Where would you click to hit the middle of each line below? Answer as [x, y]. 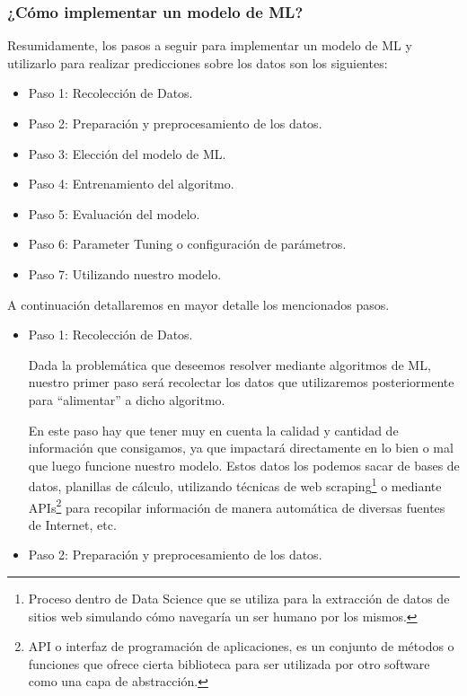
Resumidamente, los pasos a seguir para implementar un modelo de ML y [210, 45]
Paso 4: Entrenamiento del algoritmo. [131, 184]
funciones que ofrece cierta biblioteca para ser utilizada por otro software [229, 663]
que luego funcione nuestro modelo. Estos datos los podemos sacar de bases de [244, 465]
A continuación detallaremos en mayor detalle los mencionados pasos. [198, 304]
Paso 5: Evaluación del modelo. [114, 213]
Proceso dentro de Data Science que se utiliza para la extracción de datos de [239, 598]
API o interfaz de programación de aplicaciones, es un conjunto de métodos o [241, 646]
